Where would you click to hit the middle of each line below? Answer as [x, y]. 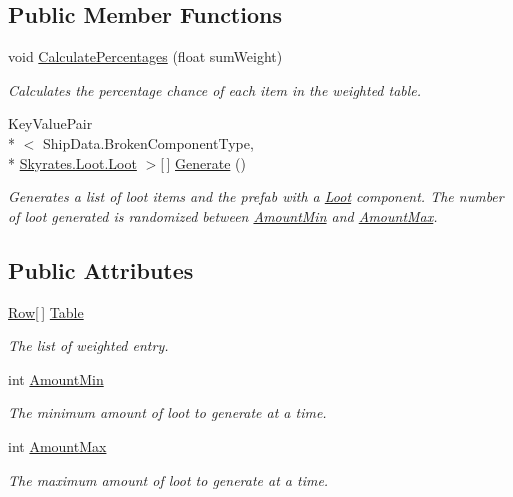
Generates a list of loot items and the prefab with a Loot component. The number [256, 196]
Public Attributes [101, 269]
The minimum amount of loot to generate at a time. [167, 412]
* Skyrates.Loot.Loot [72, 162]
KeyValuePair [50, 123]
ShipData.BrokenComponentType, [148, 142]
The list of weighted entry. [88, 345]
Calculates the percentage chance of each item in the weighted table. [215, 89]
